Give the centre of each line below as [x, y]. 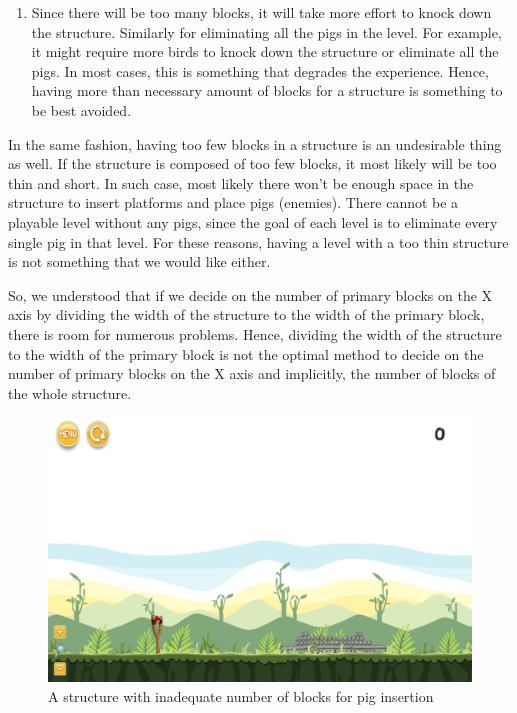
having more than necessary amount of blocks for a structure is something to [267, 90]
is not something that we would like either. [139, 261]
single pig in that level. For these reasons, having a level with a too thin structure [258, 241]
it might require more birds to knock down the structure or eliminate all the [265, 51]
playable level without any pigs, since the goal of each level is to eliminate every [253, 221]
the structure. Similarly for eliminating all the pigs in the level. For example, [266, 31]
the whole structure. [70, 392]
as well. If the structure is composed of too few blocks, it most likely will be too [252, 163]
